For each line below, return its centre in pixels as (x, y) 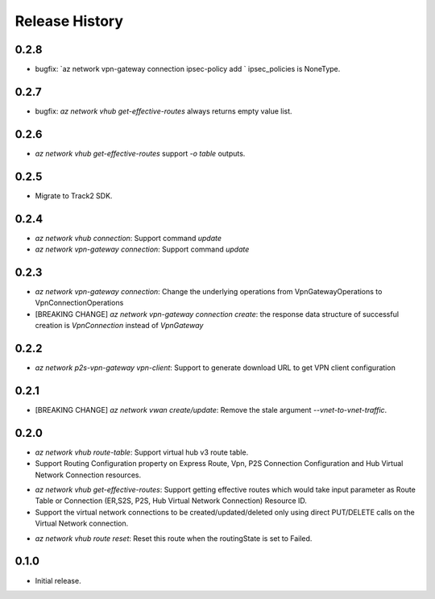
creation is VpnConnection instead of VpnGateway (119, 326)
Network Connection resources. (88, 475)
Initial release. (58, 580)
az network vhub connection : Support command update (128, 238)
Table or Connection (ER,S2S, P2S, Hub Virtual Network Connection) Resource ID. (171, 501)
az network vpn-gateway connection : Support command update (142, 249)
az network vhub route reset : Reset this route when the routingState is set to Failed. (174, 538)
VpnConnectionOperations (79, 303)
